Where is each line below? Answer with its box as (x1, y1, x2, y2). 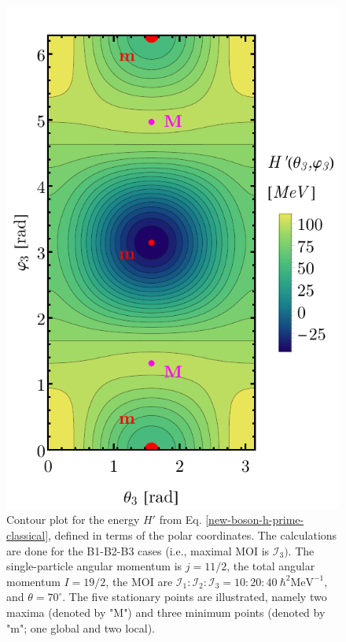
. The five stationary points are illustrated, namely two (62, 588, 327, 605)
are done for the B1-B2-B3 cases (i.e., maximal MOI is (6, 542, 270, 559)
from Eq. (159, 511, 202, 528)
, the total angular (226, 558, 315, 574)
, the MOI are (105, 573, 173, 589)
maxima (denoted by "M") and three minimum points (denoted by (6, 604, 326, 621)
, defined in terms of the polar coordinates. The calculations (48, 527, 337, 544)
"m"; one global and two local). (6, 619, 155, 636)
